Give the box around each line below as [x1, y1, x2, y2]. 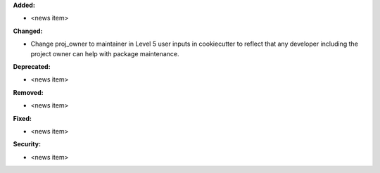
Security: [13, 140, 42, 148]
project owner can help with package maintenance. [30, 49, 179, 58]
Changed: [13, 27, 43, 35]
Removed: [13, 88, 44, 96]
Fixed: [13, 114, 32, 122]
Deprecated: [13, 62, 51, 70]
